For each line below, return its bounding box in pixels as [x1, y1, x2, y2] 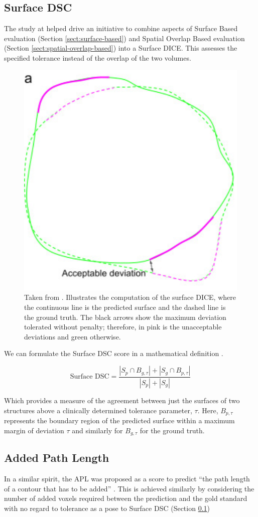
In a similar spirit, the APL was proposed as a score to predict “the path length [4, 473, 250, 484]
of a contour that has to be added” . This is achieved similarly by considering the [4, 483, 254, 493]
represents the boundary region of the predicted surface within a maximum [4, 415, 235, 425]
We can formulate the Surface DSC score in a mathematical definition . [4, 348, 223, 359]
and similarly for [72, 425, 123, 435]
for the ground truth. [140, 425, 205, 435]
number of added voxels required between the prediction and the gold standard [4, 493, 247, 503]
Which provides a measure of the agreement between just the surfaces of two [4, 395, 240, 405]
